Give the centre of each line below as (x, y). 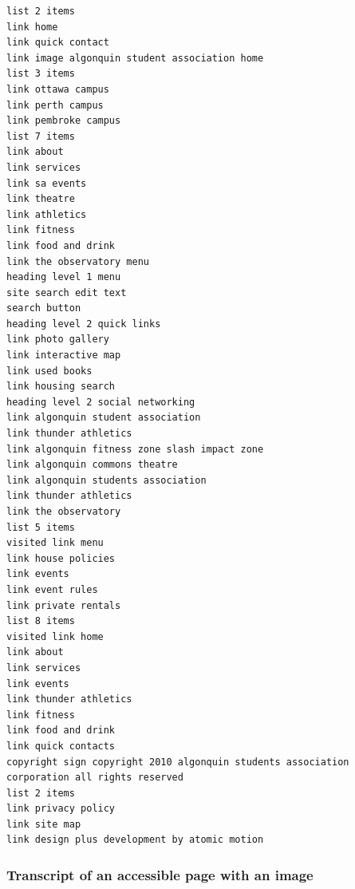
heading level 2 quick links (84, 324)
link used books (49, 371)
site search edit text (67, 292)
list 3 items (41, 74)
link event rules (52, 589)
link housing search (61, 387)
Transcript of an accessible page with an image (160, 874)
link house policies (61, 558)
